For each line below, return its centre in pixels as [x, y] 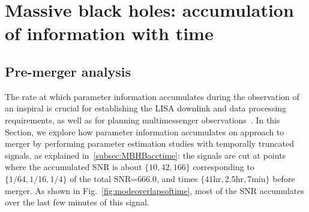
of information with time [109, 33]
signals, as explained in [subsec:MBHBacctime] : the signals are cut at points [145, 155]
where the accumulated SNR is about [73, 167]
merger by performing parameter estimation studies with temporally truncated [150, 143]
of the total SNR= [104, 178]
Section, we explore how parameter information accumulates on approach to [145, 131]
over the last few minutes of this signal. [77, 202]
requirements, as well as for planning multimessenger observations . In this [142, 119]
